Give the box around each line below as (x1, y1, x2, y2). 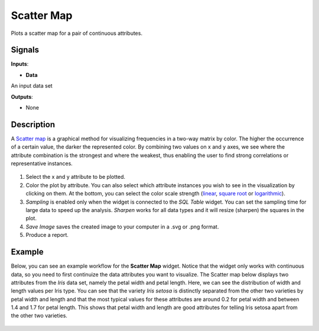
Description (11, 119, 56, 130)
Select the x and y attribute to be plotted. (25, 173, 126, 181)
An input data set (11, 82, 53, 89)
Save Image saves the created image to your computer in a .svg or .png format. (25, 223, 219, 230)
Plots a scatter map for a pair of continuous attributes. (11, 30, 143, 37)
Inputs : (11, 60, 29, 68)
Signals (11, 45, 40, 55)
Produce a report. (25, 232, 69, 239)
